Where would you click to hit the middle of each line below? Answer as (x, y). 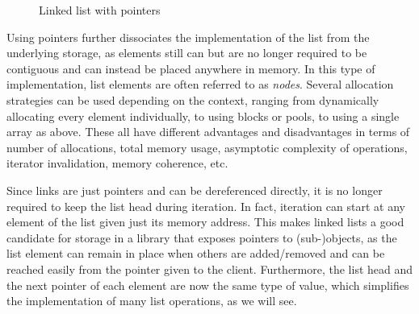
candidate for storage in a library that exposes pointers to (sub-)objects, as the (202, 237)
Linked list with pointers (100, 10)
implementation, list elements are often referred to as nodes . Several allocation (200, 84)
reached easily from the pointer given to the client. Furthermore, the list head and (210, 269)
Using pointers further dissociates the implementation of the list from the (188, 37)
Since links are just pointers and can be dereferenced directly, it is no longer (195, 190)
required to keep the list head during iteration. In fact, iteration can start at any (206, 206)
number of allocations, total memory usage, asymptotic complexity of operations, (207, 147)
